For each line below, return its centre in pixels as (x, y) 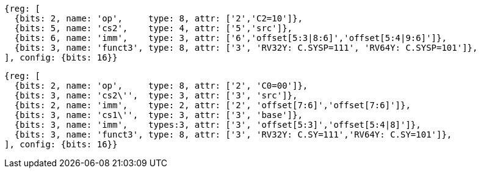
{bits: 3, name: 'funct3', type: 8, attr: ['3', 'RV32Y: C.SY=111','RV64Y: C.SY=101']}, (233, 134)
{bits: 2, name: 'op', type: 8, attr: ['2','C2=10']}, (158, 18)
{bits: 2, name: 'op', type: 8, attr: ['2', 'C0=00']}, (161, 86)
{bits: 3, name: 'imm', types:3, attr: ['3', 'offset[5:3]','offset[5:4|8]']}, (218, 125)
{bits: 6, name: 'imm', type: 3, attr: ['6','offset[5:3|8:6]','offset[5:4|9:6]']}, (230, 38)
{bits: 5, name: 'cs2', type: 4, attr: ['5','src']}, (154, 28)
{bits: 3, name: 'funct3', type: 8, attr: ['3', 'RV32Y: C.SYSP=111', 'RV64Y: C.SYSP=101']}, (246, 48)
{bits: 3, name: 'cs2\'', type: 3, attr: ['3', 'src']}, (156, 95)
